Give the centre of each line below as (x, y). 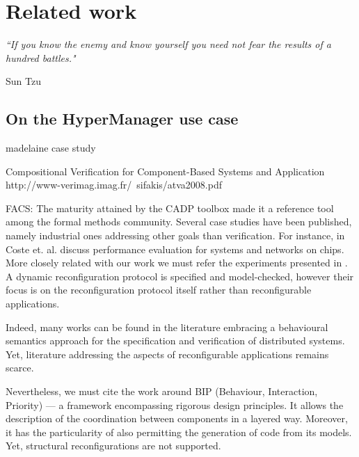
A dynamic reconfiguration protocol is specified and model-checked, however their (180, 276)
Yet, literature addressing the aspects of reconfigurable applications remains (167, 354)
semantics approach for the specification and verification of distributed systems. (175, 340)
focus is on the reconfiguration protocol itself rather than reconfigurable (159, 290)
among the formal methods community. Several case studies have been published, (179, 222)
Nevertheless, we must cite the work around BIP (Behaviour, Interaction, (162, 391)
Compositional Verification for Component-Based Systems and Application (165, 171)
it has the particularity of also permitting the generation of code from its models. (179, 432)
